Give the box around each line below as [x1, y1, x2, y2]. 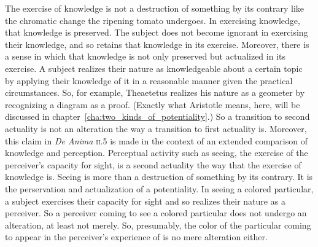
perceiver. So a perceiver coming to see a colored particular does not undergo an [5, 206, 307, 219]
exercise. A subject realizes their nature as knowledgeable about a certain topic [5, 61, 303, 74]
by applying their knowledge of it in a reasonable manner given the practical [5, 74, 293, 87]
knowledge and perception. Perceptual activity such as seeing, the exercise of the [5, 146, 308, 159]
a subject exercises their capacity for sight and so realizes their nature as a [5, 194, 285, 207]
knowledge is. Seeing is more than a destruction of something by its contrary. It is [5, 170, 313, 183]
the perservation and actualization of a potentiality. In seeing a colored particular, [5, 182, 314, 195]
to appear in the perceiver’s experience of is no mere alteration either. [5, 230, 268, 243]
